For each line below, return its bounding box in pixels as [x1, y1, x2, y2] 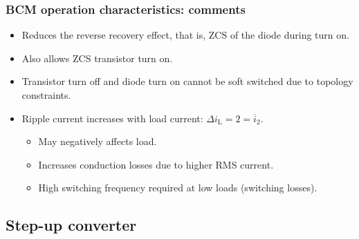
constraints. [21, 88, 71, 102]
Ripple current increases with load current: [21, 111, 203, 125]
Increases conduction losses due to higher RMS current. [38, 157, 274, 171]
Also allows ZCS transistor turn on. [21, 50, 173, 65]
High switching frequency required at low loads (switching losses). [38, 180, 317, 195]
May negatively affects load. [38, 134, 157, 149]
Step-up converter [6, 214, 137, 236]
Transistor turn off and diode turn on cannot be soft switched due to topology [21, 74, 353, 88]
